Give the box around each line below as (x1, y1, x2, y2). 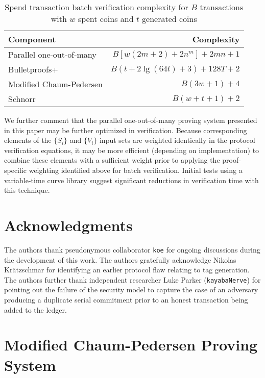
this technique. (4, 185, 50, 195)
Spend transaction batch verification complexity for (5, 1, 188, 13)
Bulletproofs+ (8, 63, 58, 75)
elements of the (4, 135, 52, 145)
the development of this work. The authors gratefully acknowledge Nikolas (4, 254, 236, 265)
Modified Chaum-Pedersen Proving (4, 334, 258, 355)
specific (4, 164, 27, 175)
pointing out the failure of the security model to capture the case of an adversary (4, 284, 258, 295)
